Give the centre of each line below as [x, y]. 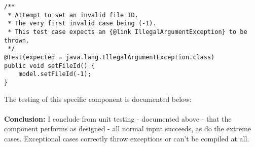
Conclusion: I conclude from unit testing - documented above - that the [118, 118]
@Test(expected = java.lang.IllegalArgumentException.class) [110, 57]
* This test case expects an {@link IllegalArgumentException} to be [128, 32]
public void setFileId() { [49, 66]
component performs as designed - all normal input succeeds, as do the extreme [128, 128]
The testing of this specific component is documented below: [98, 99]
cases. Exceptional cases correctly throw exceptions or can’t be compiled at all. [127, 138]
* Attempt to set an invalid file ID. [73, 15]
